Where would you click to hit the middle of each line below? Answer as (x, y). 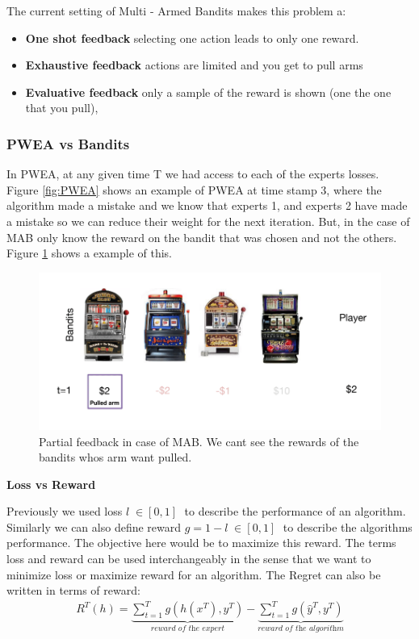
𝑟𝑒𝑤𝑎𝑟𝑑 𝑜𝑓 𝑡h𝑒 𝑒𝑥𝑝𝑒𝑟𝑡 (187, 629)
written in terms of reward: (73, 590)
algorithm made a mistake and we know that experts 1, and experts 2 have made (207, 205)
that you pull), (62, 108)
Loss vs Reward (51, 484)
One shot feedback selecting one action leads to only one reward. (192, 38)
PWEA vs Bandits (68, 143)
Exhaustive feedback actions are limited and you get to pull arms (194, 65)
